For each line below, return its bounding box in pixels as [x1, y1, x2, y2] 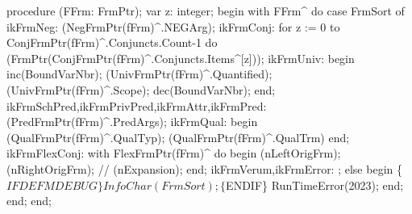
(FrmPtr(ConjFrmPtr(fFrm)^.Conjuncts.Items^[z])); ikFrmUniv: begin [6, 49, 355, 66]
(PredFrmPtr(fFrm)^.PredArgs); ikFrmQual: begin [6, 113, 258, 130]
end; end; [6, 192, 52, 209]
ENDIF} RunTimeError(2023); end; [226, 176, 404, 193]
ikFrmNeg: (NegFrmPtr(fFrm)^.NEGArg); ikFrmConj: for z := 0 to [6, 18, 340, 35]
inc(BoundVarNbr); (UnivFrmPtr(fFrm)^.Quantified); [6, 65, 273, 82]
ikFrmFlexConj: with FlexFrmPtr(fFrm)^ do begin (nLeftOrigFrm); [6, 145, 341, 162]
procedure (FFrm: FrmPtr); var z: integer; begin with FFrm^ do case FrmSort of [6, 2, 405, 19]
